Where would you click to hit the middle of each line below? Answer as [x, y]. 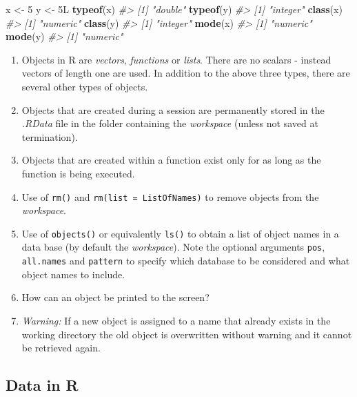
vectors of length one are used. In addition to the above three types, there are [186, 73]
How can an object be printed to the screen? [115, 297]
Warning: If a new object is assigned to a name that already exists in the [176, 320]
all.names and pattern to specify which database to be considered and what [186, 261]
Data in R [42, 385]
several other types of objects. [85, 86]
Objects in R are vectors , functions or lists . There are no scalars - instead [176, 59]
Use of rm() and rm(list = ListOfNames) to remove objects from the [170, 196]
